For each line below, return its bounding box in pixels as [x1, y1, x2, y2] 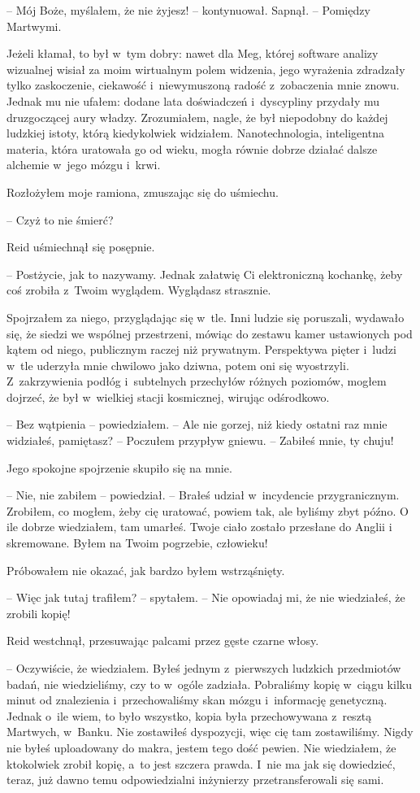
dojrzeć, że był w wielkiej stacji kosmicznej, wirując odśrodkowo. [6, 388, 330, 405]
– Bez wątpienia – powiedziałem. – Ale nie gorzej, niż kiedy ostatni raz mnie [6, 416, 388, 433]
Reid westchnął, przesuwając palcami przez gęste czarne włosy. [6, 632, 319, 649]
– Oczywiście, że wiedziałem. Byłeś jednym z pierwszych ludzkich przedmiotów [6, 660, 401, 676]
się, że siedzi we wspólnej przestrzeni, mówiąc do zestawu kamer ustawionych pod [6, 325, 413, 342]
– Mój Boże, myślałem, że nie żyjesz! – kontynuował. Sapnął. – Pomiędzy [6, 2, 370, 18]
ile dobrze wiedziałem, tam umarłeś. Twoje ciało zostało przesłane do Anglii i [6, 518, 392, 535]
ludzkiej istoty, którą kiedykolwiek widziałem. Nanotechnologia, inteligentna [6, 124, 384, 142]
